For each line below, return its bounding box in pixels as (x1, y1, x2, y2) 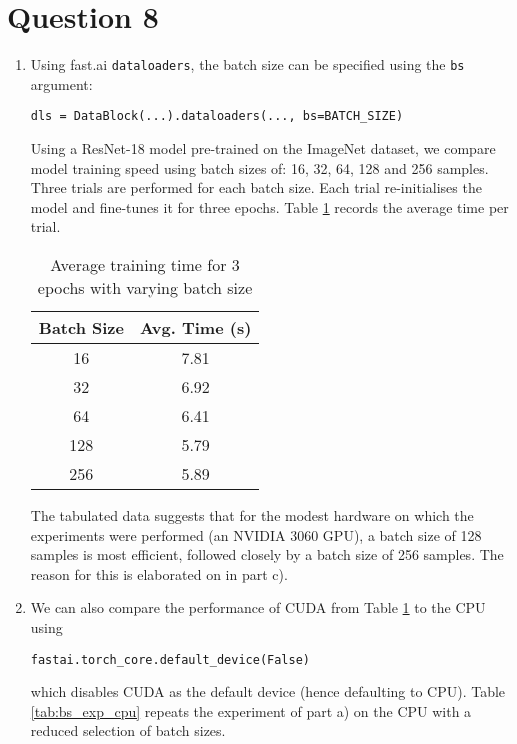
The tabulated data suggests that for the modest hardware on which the (30, 505, 474, 525)
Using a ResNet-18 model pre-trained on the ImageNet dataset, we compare (30, 138, 496, 159)
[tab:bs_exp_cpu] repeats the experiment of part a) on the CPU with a (30, 700, 472, 721)
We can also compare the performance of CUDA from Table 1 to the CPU (30, 597, 486, 618)
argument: (30, 73, 93, 94)
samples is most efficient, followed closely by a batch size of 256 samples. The (30, 544, 504, 565)
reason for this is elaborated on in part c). (30, 563, 288, 584)
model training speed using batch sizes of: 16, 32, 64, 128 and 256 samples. (30, 157, 489, 178)
